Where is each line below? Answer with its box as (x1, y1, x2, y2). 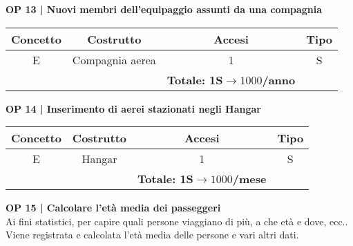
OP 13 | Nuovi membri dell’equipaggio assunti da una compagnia (6, 2, 323, 16)
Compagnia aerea (72, 51, 156, 68)
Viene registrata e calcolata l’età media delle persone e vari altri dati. (6, 227, 299, 242)
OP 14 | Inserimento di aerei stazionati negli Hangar (6, 101, 261, 115)
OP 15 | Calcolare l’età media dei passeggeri (6, 200, 221, 215)
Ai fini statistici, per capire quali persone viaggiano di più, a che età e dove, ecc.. (6, 214, 348, 228)
